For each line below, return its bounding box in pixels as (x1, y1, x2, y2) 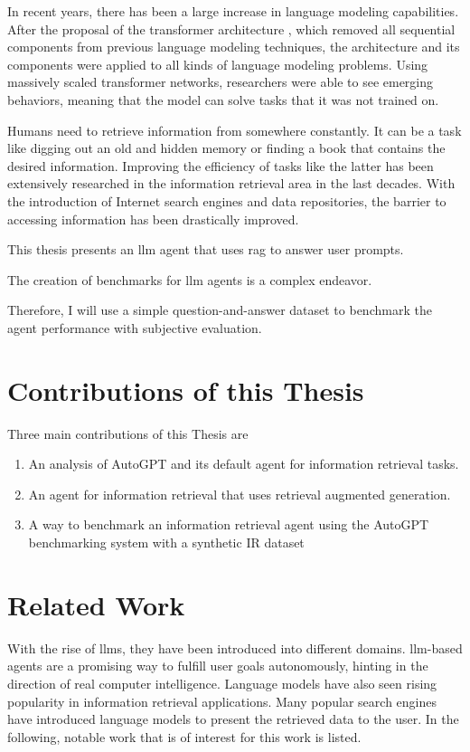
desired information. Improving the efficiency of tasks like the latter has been (7, 156, 434, 175)
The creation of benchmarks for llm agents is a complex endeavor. (7, 270, 372, 289)
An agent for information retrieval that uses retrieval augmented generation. (28, 484, 451, 503)
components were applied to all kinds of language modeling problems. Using (7, 54, 428, 73)
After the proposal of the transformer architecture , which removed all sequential (7, 19, 456, 38)
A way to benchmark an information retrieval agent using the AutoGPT (28, 515, 429, 534)
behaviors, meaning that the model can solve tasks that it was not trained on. (7, 90, 439, 109)
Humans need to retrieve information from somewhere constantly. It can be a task (7, 120, 462, 139)
